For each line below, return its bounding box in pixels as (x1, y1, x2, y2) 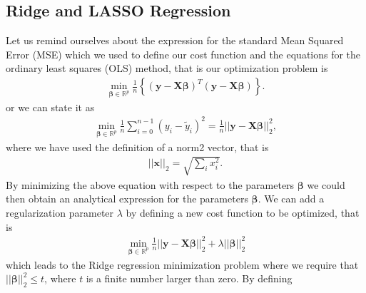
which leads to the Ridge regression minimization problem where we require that (6, 257, 359, 272)
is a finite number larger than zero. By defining (86, 271, 293, 286)
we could (307, 177, 345, 192)
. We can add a (258, 191, 325, 206)
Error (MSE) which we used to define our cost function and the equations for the (6, 46, 361, 61)
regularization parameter (6, 205, 114, 220)
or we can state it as (6, 99, 95, 114)
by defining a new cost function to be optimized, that (126, 205, 360, 220)
